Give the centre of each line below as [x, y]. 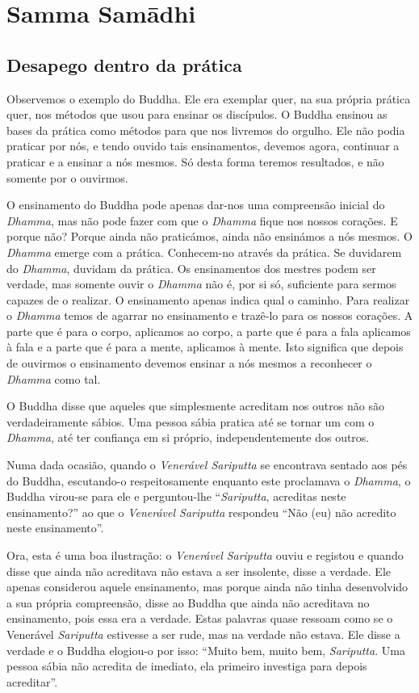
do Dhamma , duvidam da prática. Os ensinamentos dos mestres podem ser [191, 268]
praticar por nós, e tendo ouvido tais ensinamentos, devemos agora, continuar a [203, 146]
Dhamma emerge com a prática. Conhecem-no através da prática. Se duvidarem [204, 252]
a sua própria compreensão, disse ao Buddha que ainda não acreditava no [188, 602]
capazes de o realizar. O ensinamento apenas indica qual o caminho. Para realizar [208, 299]
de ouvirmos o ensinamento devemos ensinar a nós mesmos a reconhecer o [189, 363]
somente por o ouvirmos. [67, 177]
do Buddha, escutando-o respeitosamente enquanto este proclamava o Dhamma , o [209, 480]
